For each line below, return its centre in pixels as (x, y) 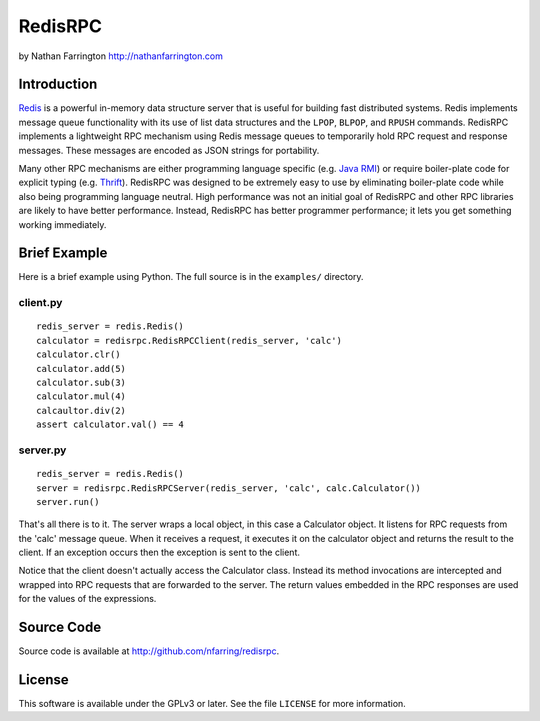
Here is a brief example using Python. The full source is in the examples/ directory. (191, 277)
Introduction (58, 84)
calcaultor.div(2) (81, 410)
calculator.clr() (78, 354)
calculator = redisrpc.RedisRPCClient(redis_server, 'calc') (189, 340)
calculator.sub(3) (81, 382)
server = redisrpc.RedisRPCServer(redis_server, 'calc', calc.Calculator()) (229, 488)
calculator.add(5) (81, 368)
